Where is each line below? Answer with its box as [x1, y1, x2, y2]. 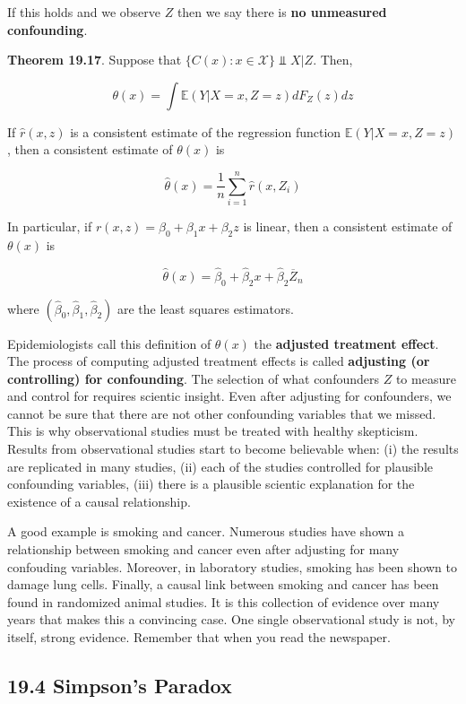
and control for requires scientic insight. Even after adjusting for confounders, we [7, 387, 452, 405]
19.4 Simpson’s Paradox [7, 671, 232, 699]
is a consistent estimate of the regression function [70, 122, 341, 141]
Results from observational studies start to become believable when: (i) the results [7, 439, 459, 458]
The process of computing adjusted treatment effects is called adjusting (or [7, 352, 430, 370]
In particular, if [7, 217, 92, 236]
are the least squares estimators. [116, 299, 294, 317]
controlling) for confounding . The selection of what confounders [7, 369, 380, 387]
